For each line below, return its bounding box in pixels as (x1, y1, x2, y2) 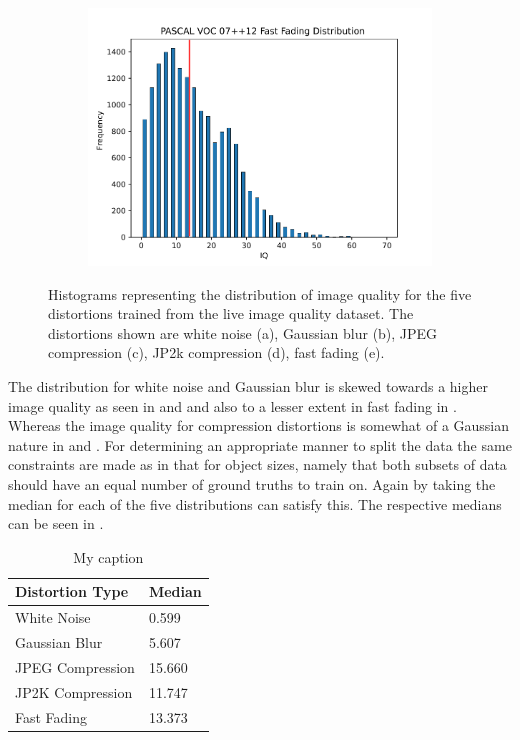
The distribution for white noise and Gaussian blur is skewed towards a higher (8, 376, 488, 397)
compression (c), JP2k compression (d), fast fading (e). (48, 342, 385, 363)
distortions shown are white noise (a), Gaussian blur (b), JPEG (48, 322, 438, 343)
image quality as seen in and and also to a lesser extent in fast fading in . (8, 395, 457, 416)
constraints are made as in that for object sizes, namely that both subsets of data (8, 454, 507, 475)
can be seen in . (8, 513, 104, 534)
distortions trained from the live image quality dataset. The (48, 303, 414, 324)
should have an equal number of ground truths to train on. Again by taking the (8, 474, 496, 495)
